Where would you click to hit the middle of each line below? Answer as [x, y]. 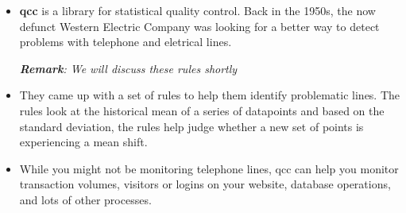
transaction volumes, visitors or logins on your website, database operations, [205, 184]
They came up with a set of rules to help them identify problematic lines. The [210, 95]
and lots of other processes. [85, 199]
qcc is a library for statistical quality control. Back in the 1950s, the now [197, 10]
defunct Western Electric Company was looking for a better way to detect [199, 26]
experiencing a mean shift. [83, 142]
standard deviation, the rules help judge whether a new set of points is [191, 126]
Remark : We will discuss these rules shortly [128, 68]
